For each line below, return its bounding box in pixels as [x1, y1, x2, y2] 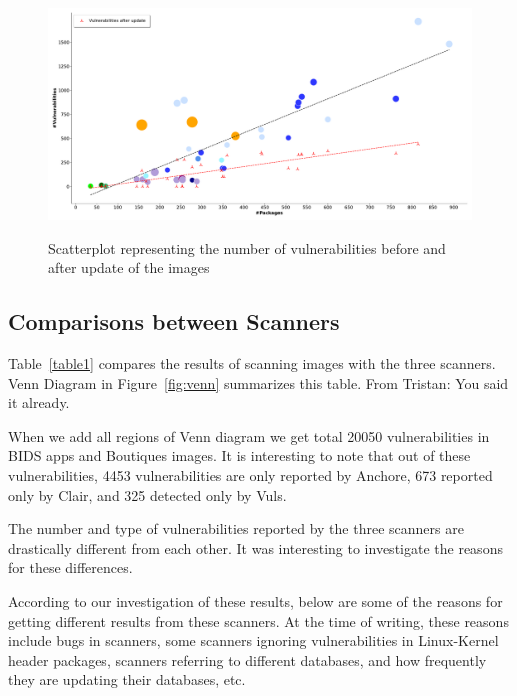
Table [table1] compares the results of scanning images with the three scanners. [8, 352, 496, 373]
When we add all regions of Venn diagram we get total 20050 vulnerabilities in [8, 425, 490, 446]
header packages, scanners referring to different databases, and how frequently [8, 649, 487, 670]
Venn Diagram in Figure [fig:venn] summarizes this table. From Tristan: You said [8, 372, 509, 393]
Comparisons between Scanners [8, 306, 340, 337]
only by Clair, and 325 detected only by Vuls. [8, 484, 287, 505]
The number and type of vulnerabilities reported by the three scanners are [8, 518, 464, 539]
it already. [8, 392, 70, 413]
